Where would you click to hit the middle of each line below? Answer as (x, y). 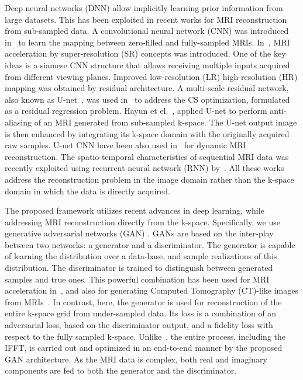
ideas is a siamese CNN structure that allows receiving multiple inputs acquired (147, 65)
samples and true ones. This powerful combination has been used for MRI (137, 279)
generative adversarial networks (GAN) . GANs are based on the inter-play (139, 233)
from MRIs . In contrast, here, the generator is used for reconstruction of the (143, 301)
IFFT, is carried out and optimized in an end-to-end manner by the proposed (144, 348)
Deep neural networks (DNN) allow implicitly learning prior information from (144, 8)
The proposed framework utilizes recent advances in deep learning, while (135, 210)
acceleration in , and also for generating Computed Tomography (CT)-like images (151, 290)
